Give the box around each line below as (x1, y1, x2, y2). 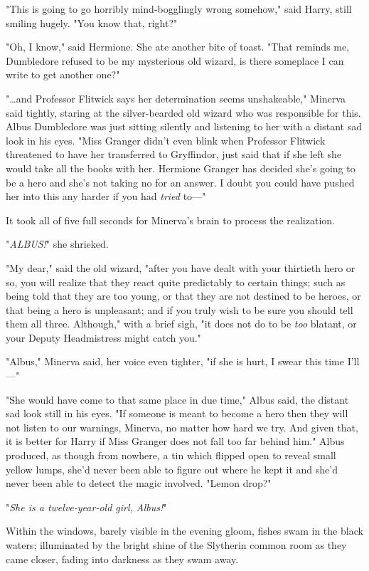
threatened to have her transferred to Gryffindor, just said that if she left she (6, 147, 342, 162)
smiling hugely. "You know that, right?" (6, 15, 178, 30)
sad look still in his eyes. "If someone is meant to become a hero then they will (6, 406, 348, 421)
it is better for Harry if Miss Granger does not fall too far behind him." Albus (6, 434, 345, 449)
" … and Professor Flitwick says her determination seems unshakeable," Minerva (6, 90, 346, 105)
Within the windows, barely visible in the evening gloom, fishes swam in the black (6, 523, 363, 538)
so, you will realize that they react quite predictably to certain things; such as (6, 274, 346, 289)
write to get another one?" (6, 67, 120, 82)
